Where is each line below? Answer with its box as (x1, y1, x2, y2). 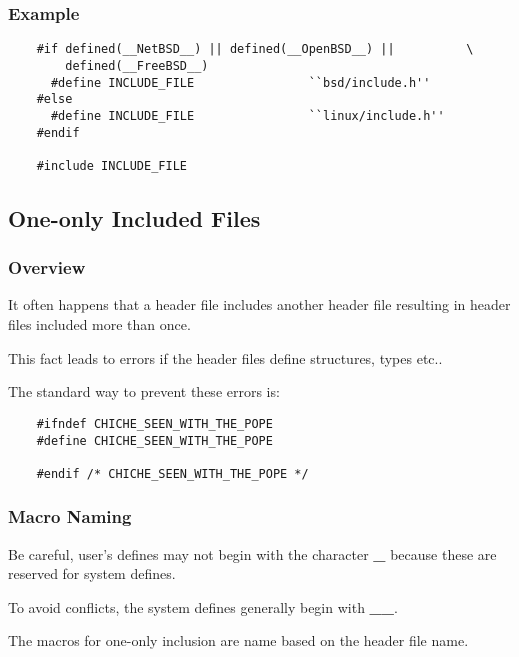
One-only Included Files (8, 202, 261, 233)
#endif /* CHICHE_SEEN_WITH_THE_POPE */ (36, 466, 309, 481)
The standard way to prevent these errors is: (8, 381, 280, 402)
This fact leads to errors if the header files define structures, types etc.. (8, 347, 443, 368)
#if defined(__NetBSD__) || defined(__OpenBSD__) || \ (36, 42, 474, 57)
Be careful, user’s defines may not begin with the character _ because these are (8, 543, 497, 564)
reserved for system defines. (8, 563, 176, 584)
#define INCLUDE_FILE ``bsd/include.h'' (50, 75, 431, 90)
